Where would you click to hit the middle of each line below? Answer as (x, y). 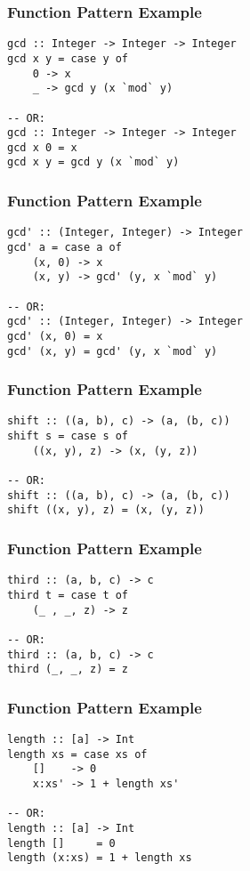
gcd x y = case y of (68, 58)
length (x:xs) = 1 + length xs (100, 858)
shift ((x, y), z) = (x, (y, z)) (106, 510)
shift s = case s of (68, 436)
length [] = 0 (61, 843)
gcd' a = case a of (65, 247)
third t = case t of (68, 595)
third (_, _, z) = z (68, 669)
